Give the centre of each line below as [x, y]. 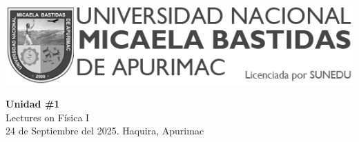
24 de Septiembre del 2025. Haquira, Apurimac [105, 131]
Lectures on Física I [48, 117]
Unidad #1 [33, 104]
